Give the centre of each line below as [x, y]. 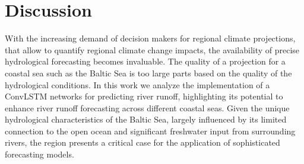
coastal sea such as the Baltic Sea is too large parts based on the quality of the [148, 73]
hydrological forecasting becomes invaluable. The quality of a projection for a [145, 61]
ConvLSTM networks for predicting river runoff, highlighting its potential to [144, 96]
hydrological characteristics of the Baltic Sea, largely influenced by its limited [146, 119]
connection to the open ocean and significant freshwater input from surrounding [150, 131]
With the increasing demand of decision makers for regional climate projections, [150, 38]
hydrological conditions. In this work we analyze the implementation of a [137, 84]
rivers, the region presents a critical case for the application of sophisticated [142, 142]
